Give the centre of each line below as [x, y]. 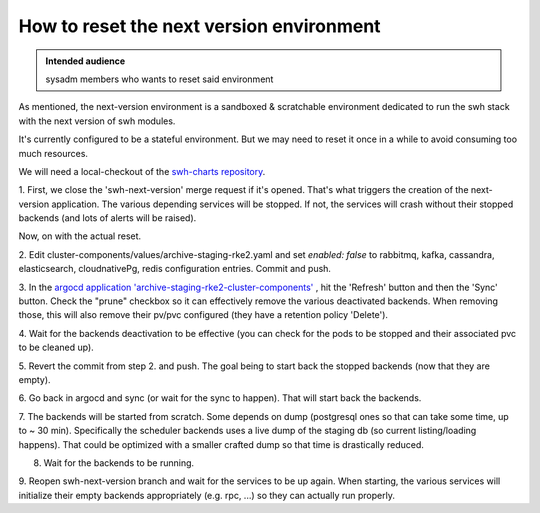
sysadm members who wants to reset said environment [159, 79]
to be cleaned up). [56, 347]
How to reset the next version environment [199, 26]
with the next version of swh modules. [97, 121]
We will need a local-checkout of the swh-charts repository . [142, 171]
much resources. [53, 153]
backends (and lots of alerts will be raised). [107, 218]
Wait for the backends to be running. [119, 462]
